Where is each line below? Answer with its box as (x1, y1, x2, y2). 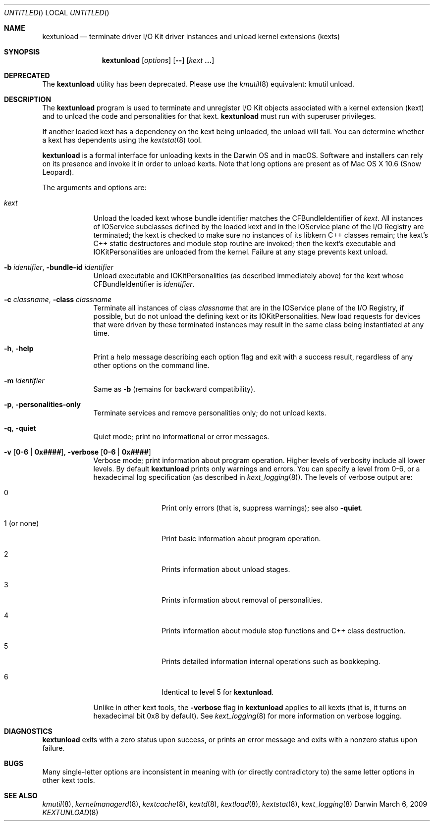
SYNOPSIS (4, 48, 40, 56)
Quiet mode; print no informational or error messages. (93, 432, 270, 441)
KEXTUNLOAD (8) (42, 808, 99, 817)
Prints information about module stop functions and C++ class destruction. (162, 626, 406, 635)
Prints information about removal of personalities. (162, 596, 323, 604)
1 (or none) (4, 519, 39, 527)
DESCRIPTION (4, 95, 52, 103)
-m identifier (4, 376, 45, 385)
